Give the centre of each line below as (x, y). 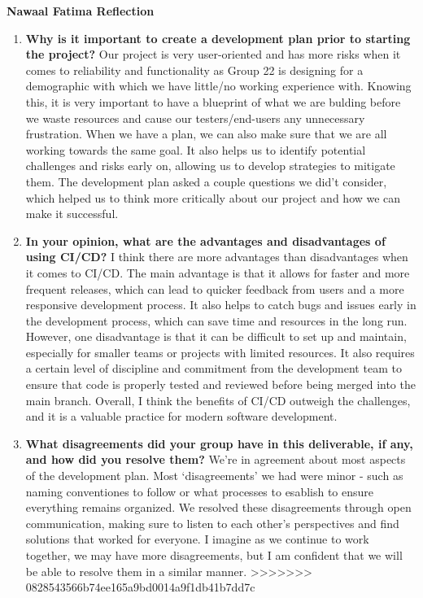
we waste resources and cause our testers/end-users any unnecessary (195, 118)
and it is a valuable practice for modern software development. (181, 416)
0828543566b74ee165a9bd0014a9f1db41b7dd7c (140, 587)
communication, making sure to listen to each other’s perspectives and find (212, 523)
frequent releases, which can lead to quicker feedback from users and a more (215, 288)
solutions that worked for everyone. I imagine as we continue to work (197, 539)
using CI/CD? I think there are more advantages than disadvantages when (217, 257)
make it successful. (72, 214)
